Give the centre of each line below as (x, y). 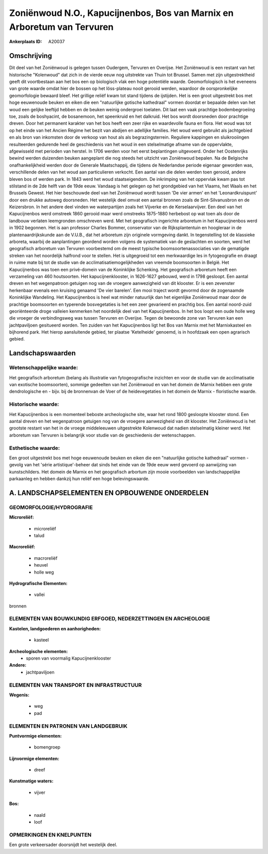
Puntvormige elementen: (35, 736)
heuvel (41, 565)
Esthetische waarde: (34, 448)
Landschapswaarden (42, 353)
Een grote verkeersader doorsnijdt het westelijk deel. (63, 845)
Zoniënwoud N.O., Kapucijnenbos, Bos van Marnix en (121, 13)
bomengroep (47, 747)
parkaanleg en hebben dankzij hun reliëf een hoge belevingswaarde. (79, 479)
